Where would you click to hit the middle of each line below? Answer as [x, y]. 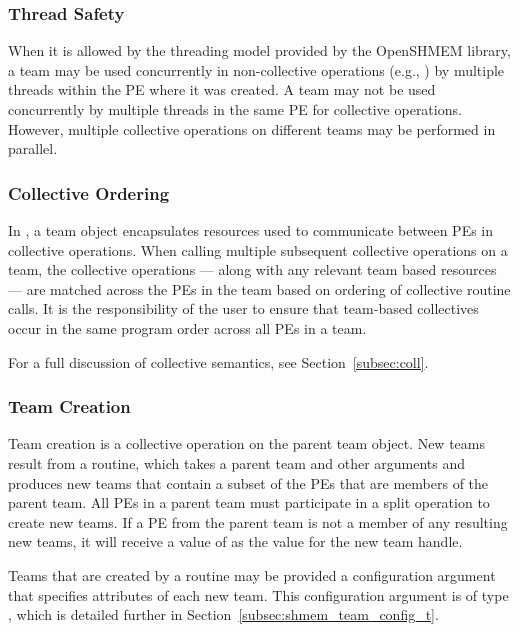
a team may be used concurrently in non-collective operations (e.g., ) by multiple [256, 69]
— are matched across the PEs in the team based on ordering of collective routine [259, 288]
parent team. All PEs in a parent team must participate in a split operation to [249, 502]
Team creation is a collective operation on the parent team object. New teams [246, 443]
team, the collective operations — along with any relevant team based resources [252, 269]
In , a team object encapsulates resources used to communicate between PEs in [251, 230]
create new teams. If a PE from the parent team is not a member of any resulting [258, 521]
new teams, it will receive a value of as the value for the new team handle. [235, 541]
